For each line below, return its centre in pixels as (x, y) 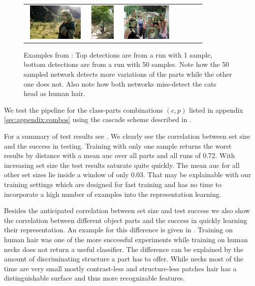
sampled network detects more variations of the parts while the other (128, 74)
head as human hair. (54, 93)
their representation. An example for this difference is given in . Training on (118, 230)
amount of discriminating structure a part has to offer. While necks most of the (124, 259)
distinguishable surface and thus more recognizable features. (95, 278)
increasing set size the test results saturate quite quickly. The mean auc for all (122, 165)
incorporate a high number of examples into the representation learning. (113, 194)
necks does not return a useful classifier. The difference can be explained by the (124, 249)
